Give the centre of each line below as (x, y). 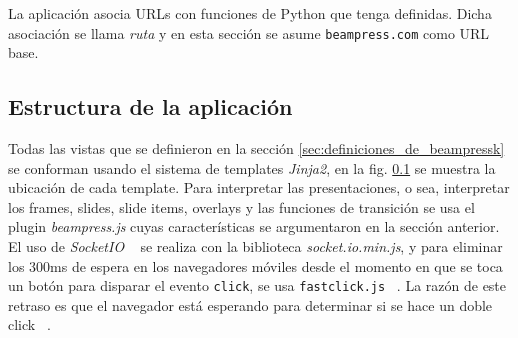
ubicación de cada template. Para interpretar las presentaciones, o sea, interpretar (259, 187)
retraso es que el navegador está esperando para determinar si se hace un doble (250, 304)
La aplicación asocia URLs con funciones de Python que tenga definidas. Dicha (250, 13)
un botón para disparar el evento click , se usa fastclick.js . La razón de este (257, 285)
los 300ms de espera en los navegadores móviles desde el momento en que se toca (255, 265)
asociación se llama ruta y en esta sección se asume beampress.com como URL (249, 32)
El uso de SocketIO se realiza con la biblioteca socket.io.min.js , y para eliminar (255, 246)
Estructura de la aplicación (150, 106)
